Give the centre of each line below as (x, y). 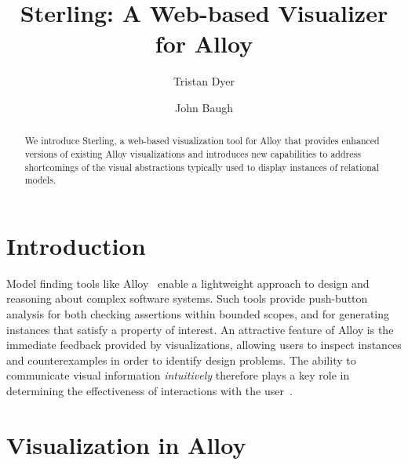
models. (40, 180)
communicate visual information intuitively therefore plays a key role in (178, 375)
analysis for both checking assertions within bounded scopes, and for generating (198, 314)
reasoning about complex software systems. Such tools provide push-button (187, 298)
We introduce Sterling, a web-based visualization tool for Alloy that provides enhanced (202, 141)
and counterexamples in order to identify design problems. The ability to (181, 360)
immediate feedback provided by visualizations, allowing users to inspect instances (204, 345)
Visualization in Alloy (126, 444)
